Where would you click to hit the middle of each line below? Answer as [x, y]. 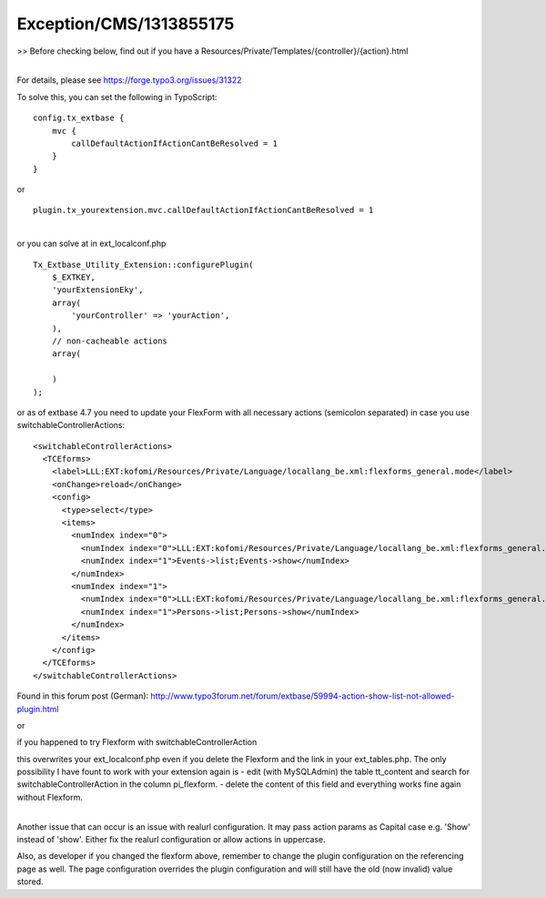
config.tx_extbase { [79, 118]
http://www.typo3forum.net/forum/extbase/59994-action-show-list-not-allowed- [303, 696]
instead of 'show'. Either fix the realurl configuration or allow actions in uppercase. [172, 840]
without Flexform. [50, 797]
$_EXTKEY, [73, 277]
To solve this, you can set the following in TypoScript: [117, 97]
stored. [30, 882]
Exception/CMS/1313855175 [126, 24]
